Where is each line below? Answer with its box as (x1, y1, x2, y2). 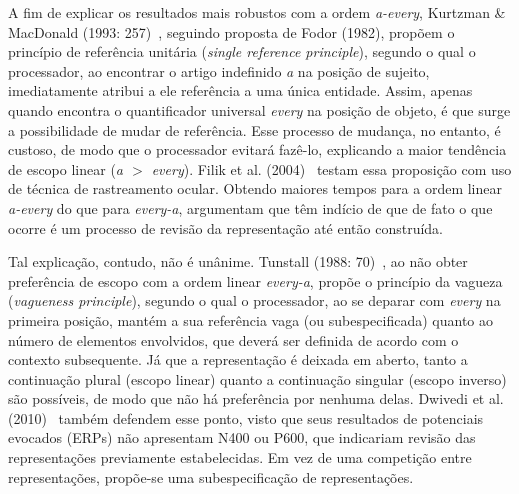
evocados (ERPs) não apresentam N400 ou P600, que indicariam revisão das (8, 427, 476, 448)
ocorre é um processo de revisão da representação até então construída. (8, 217, 443, 238)
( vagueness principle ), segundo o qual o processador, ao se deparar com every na (8, 290, 501, 311)
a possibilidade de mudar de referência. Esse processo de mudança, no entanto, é (8, 119, 501, 140)
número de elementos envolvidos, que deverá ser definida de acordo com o (8, 329, 459, 350)
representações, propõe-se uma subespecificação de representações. (8, 466, 414, 487)
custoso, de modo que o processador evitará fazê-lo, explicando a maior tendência (8, 139, 507, 160)
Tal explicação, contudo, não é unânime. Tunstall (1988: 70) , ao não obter (8, 251, 468, 272)
